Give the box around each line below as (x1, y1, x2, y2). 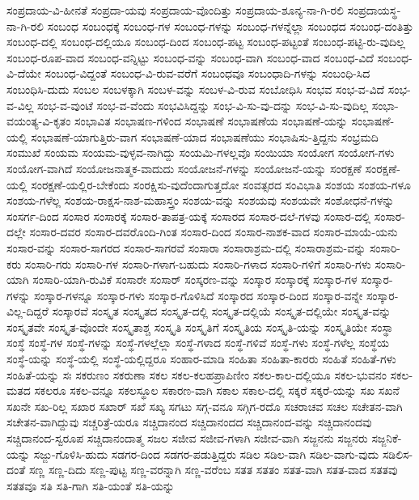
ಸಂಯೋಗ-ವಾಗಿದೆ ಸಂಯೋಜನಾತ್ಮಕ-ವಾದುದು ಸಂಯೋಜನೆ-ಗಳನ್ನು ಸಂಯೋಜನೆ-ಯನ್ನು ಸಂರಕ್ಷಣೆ (6, 159, 362, 176)
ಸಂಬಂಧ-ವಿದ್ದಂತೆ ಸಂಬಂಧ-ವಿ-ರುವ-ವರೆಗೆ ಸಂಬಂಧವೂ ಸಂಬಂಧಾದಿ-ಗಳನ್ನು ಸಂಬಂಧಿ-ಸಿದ (44, 65, 370, 82)
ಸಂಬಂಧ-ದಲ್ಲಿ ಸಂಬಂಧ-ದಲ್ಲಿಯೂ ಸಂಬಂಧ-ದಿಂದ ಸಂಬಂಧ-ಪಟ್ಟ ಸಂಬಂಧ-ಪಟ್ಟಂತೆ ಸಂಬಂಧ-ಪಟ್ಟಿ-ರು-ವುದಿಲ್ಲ (6, 33, 405, 50)
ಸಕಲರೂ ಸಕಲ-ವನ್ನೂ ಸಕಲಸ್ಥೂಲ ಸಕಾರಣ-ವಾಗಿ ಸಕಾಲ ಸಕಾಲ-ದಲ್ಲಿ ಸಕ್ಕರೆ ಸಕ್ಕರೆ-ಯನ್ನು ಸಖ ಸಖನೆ (34, 382, 400, 399)
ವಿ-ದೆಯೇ (6, 65, 41, 82)
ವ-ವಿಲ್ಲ (6, 96, 34, 113)
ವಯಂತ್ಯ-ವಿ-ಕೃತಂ (6, 112, 71, 129)
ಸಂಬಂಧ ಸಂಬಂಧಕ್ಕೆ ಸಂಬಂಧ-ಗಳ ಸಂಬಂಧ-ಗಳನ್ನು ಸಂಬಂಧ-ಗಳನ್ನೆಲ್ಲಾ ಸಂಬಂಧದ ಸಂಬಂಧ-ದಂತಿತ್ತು (47, 17, 414, 34)
